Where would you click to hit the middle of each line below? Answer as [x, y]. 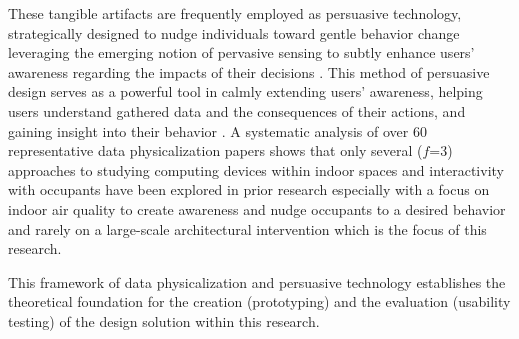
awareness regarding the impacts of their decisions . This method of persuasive [249, 71]
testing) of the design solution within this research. [164, 320]
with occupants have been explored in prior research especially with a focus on [249, 189]
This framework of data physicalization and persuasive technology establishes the [257, 281]
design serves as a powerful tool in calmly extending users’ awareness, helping [245, 91]
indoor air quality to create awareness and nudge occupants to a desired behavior [257, 208]
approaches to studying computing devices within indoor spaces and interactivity [256, 169]
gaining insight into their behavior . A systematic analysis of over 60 [217, 130]
